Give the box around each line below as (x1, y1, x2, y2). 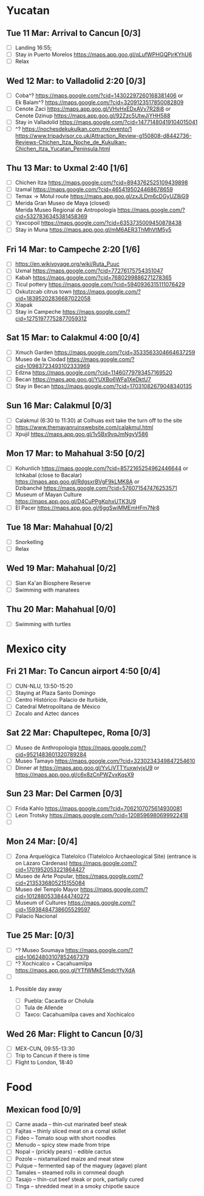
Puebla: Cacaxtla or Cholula (24, 997, 94, 1004)
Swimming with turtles (15, 620, 71, 627)
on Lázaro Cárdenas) (15, 859, 68, 866)
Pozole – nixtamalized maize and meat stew (15, 1155, 124, 1162)
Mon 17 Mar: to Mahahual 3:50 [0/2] (6, 448, 145, 459)
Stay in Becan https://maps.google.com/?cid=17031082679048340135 (15, 382, 192, 390)
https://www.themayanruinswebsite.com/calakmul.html (15, 423, 154, 430)
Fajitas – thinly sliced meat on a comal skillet (15, 1127, 126, 1135)
